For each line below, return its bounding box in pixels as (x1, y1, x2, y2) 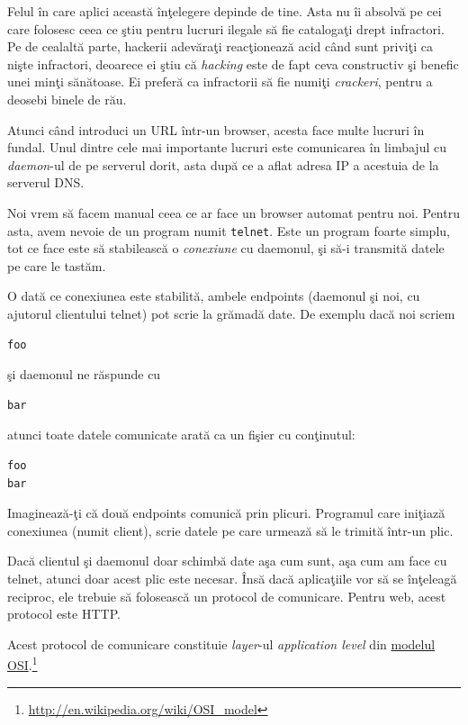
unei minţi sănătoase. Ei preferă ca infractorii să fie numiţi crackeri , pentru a (7, 72, 433, 91)
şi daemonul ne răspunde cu (7, 365, 161, 384)
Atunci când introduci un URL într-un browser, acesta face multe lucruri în (7, 120, 425, 139)
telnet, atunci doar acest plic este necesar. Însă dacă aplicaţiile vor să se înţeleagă (7, 568, 457, 587)
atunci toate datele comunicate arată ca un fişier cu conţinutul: (7, 425, 355, 444)
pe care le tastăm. (7, 256, 106, 275)
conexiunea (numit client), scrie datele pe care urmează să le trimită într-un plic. (7, 521, 454, 539)
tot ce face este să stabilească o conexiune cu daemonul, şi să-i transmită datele (7, 239, 445, 258)
